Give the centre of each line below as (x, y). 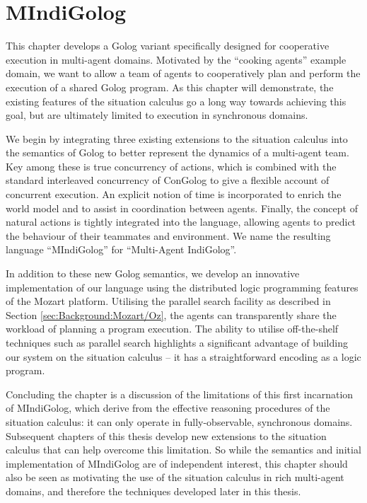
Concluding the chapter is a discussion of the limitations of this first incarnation (180, 394)
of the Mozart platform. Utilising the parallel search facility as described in (168, 301)
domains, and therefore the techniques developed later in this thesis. (153, 491)
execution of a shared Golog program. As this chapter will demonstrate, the (170, 87)
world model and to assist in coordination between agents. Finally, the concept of (182, 208)
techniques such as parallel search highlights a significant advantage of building (177, 342)
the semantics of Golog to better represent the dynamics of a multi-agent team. (177, 152)
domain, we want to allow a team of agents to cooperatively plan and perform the (183, 73)
